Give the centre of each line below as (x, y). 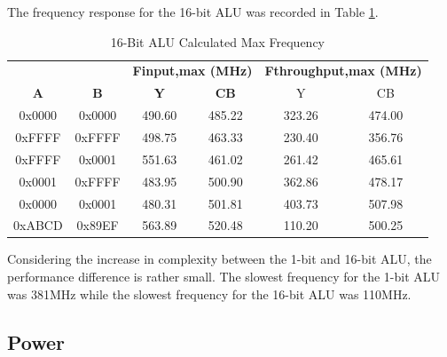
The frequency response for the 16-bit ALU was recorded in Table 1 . (193, 12)
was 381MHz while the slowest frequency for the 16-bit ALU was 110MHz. (209, 294)
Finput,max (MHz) (192, 71)
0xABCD (38, 225)
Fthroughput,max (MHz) (343, 71)
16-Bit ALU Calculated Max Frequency (217, 41)
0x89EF (98, 225)
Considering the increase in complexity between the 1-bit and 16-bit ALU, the (220, 259)
